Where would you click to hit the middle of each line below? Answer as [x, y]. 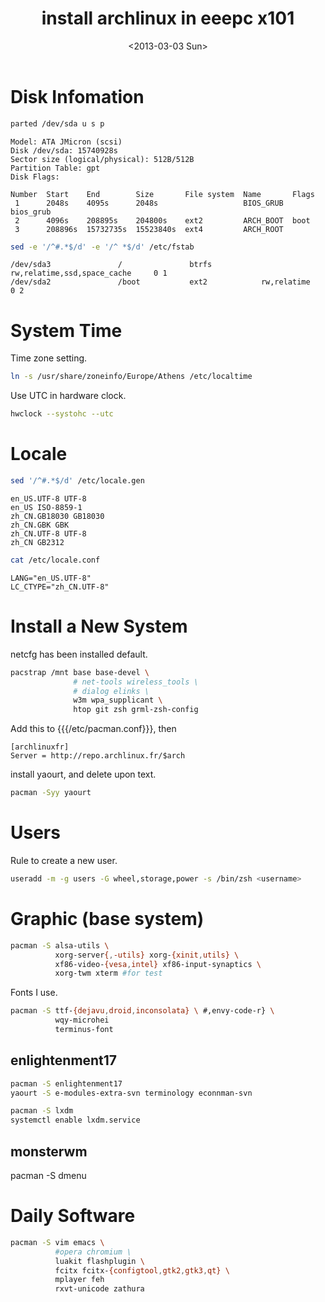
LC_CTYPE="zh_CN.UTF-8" [60, 587]
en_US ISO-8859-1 [46, 507]
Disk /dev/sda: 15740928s [64, 150]
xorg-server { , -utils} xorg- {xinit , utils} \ [147, 955]
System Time [66, 330]
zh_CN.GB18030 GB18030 [57, 516]
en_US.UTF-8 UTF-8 [48, 498]
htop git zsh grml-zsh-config [136, 710]
